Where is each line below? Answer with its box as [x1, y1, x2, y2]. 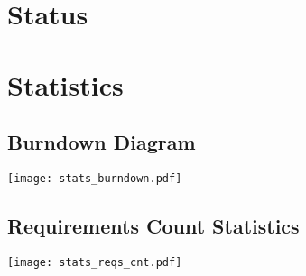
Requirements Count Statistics [7, 212, 300, 239]
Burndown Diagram [7, 128, 196, 156]
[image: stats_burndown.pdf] [7, 171, 182, 185]
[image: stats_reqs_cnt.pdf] [7, 255, 182, 269]
